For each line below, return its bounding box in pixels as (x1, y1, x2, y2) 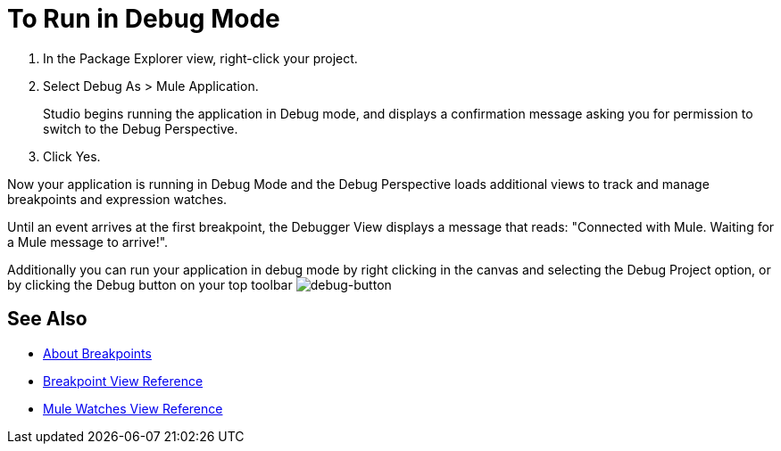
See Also (7, 307, 87, 331)
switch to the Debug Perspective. (43, 120, 238, 136)
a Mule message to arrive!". (7, 234, 169, 250)
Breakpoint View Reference (43, 373, 204, 389)
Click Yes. (43, 148, 101, 164)
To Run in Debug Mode (7, 4, 280, 34)
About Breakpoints (43, 345, 152, 361)
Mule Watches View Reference (43, 400, 223, 416)
